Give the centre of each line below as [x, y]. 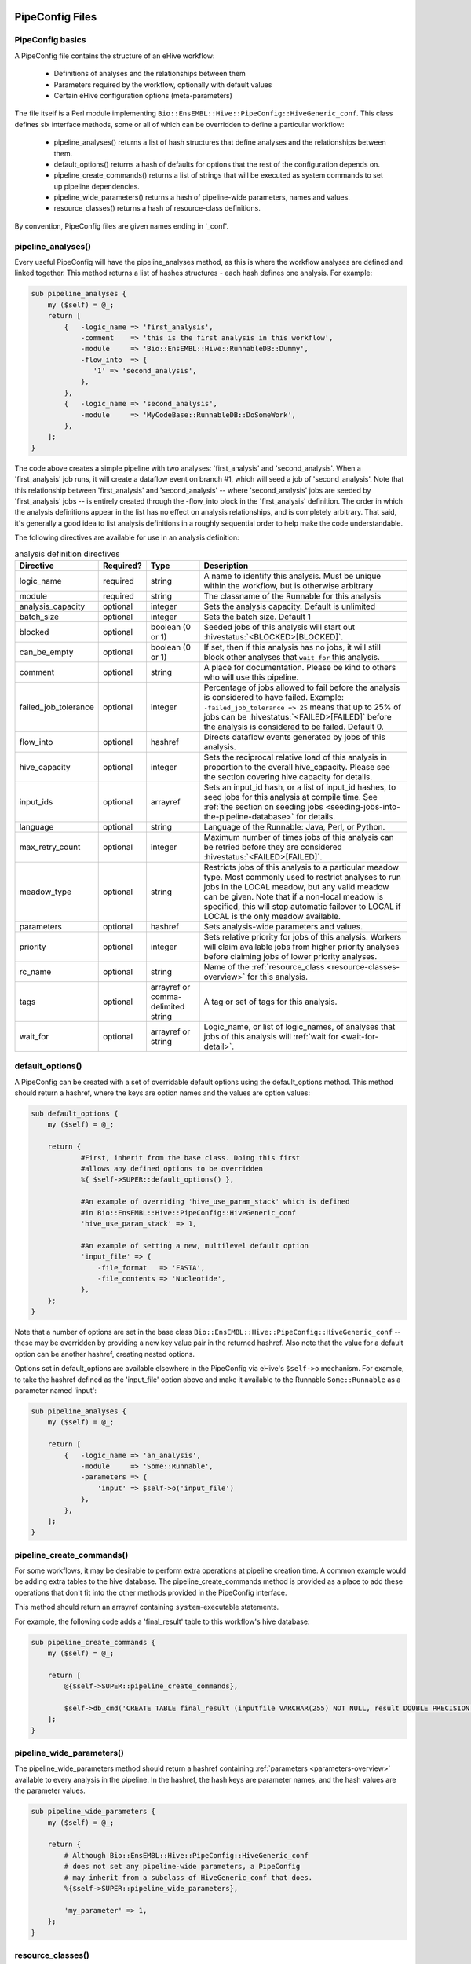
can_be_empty [46, 652]
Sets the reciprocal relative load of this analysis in [296, 757]
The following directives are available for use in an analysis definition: [127, 537]
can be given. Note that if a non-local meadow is [294, 896]
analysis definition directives [67, 554]
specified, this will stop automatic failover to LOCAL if [302, 906]
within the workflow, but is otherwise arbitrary [288, 585]
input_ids [36, 801]
